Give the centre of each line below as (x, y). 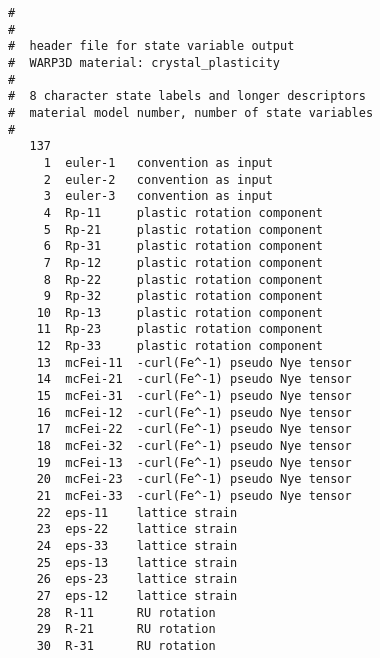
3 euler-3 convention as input (158, 196)
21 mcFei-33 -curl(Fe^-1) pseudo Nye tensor (194, 496)
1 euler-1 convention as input (158, 162)
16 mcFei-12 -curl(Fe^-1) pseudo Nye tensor (194, 412)
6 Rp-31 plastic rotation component (183, 246)
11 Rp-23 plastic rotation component (179, 329)
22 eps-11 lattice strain (137, 512)
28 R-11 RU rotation (126, 612)
